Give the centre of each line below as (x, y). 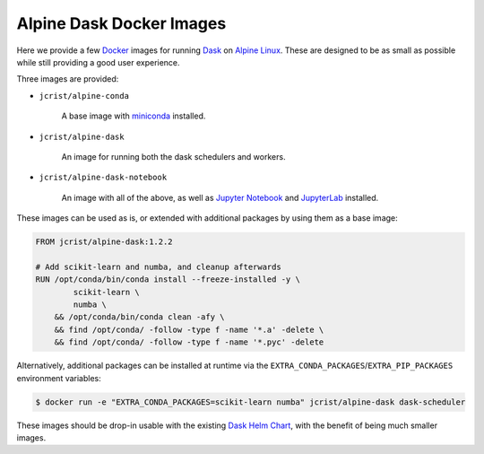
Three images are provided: (68, 79)
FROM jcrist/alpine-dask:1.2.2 (104, 242)
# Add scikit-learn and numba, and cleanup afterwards (158, 266)
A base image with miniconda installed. (134, 116)
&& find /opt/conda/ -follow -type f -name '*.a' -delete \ (189, 329)
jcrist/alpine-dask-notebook (103, 178)
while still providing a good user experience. (98, 62)
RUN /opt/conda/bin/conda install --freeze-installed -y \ (168, 279)
